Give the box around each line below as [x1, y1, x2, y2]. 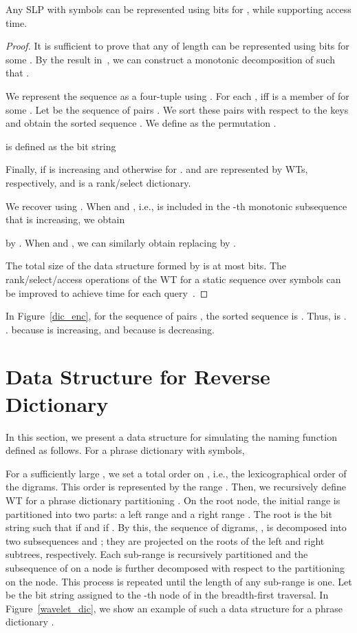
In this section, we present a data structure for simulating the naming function [6, 429, 337, 444]
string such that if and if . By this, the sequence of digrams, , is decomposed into [6, 520, 347, 535]
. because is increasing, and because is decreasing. [6, 322, 215, 336]
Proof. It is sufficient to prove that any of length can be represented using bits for [6, 39, 349, 53]
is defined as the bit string [6, 138, 116, 153]
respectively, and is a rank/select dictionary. [6, 175, 191, 189]
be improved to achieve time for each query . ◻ [6, 285, 208, 300]
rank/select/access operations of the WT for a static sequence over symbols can [6, 271, 341, 286]
